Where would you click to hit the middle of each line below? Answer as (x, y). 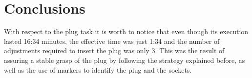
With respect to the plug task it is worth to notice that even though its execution (126, 31)
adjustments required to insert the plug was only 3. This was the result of (114, 50)
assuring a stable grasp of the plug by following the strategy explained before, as (125, 60)
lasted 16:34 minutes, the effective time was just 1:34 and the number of (112, 41)
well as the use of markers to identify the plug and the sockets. (98, 69)
